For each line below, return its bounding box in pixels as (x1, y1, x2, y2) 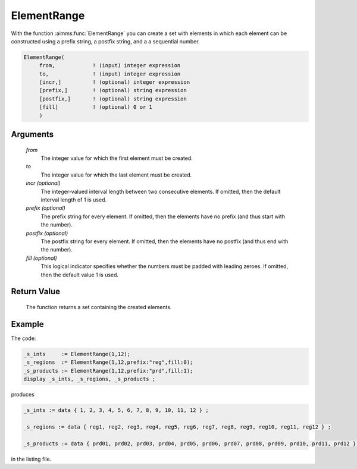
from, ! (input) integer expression (39, 62, 181, 69)
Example (11, 319, 44, 329)
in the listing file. (11, 455, 52, 462)
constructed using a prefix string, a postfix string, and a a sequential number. (11, 37, 200, 45)
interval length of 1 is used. (40, 196, 107, 203)
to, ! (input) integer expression (39, 70, 181, 77)
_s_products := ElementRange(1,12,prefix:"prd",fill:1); (23, 367, 193, 374)
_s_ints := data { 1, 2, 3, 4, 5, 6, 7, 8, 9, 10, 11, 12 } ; (23, 407, 209, 413)
